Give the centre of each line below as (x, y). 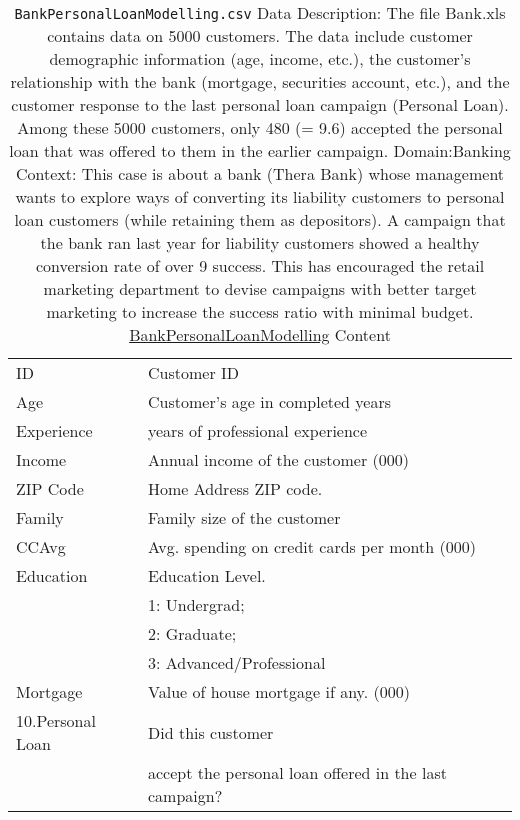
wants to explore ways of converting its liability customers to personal (260, 196)
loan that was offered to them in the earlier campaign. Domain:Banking (260, 150)
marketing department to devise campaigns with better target (260, 288)
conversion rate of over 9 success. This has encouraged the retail (260, 265)
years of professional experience (258, 430)
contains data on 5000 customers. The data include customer (260, 35)
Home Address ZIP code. (235, 488)
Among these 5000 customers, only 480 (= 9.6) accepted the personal (260, 127)
